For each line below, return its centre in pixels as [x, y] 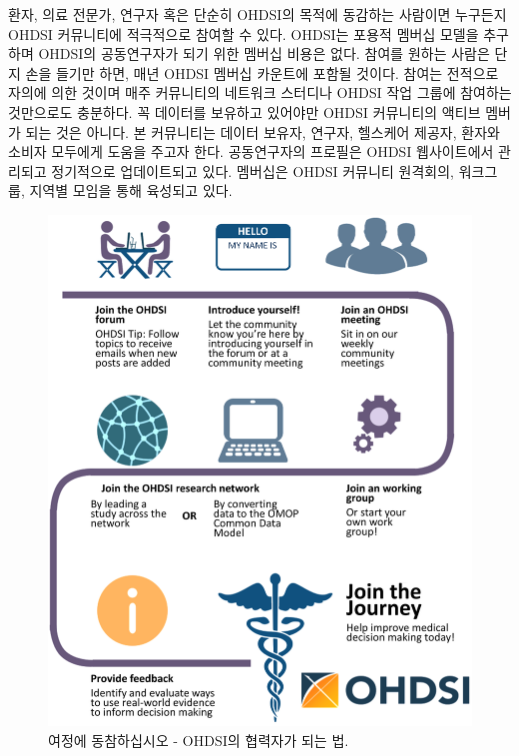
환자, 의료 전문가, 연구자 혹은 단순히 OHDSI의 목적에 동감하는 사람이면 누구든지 [257, 14]
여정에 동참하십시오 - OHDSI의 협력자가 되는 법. [198, 739]
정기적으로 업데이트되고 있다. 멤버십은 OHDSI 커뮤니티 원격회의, [252, 170]
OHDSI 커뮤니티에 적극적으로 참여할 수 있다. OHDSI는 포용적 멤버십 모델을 [243, 33]
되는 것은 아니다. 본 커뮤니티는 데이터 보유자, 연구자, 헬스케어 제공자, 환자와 [262, 131]
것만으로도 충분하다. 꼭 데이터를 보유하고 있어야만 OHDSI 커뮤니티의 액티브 [244, 111]
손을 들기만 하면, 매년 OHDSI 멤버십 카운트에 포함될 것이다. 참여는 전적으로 [262, 72]
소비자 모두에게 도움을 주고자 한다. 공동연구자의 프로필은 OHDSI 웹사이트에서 [251, 151]
